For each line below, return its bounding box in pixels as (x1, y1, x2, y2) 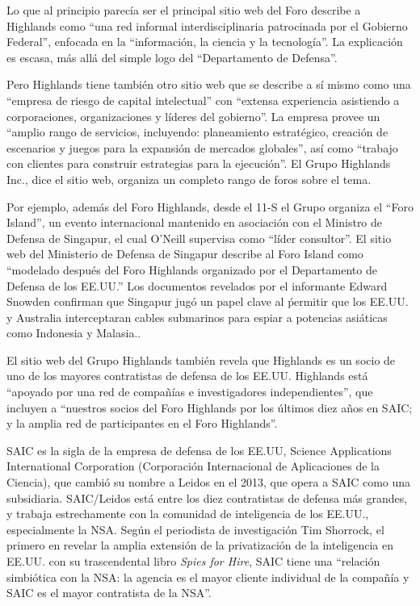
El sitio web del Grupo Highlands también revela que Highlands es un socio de (6, 351, 396, 368)
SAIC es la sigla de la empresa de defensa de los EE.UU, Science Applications (6, 441, 392, 458)
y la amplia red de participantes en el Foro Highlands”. (6, 415, 278, 432)
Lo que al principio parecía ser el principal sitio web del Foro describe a (6, 2, 361, 18)
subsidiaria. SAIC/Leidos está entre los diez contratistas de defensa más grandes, (6, 489, 408, 506)
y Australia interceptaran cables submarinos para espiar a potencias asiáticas (6, 308, 388, 325)
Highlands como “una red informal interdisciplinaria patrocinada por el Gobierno (6, 17, 408, 34)
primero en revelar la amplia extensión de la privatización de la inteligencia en (6, 537, 393, 554)
